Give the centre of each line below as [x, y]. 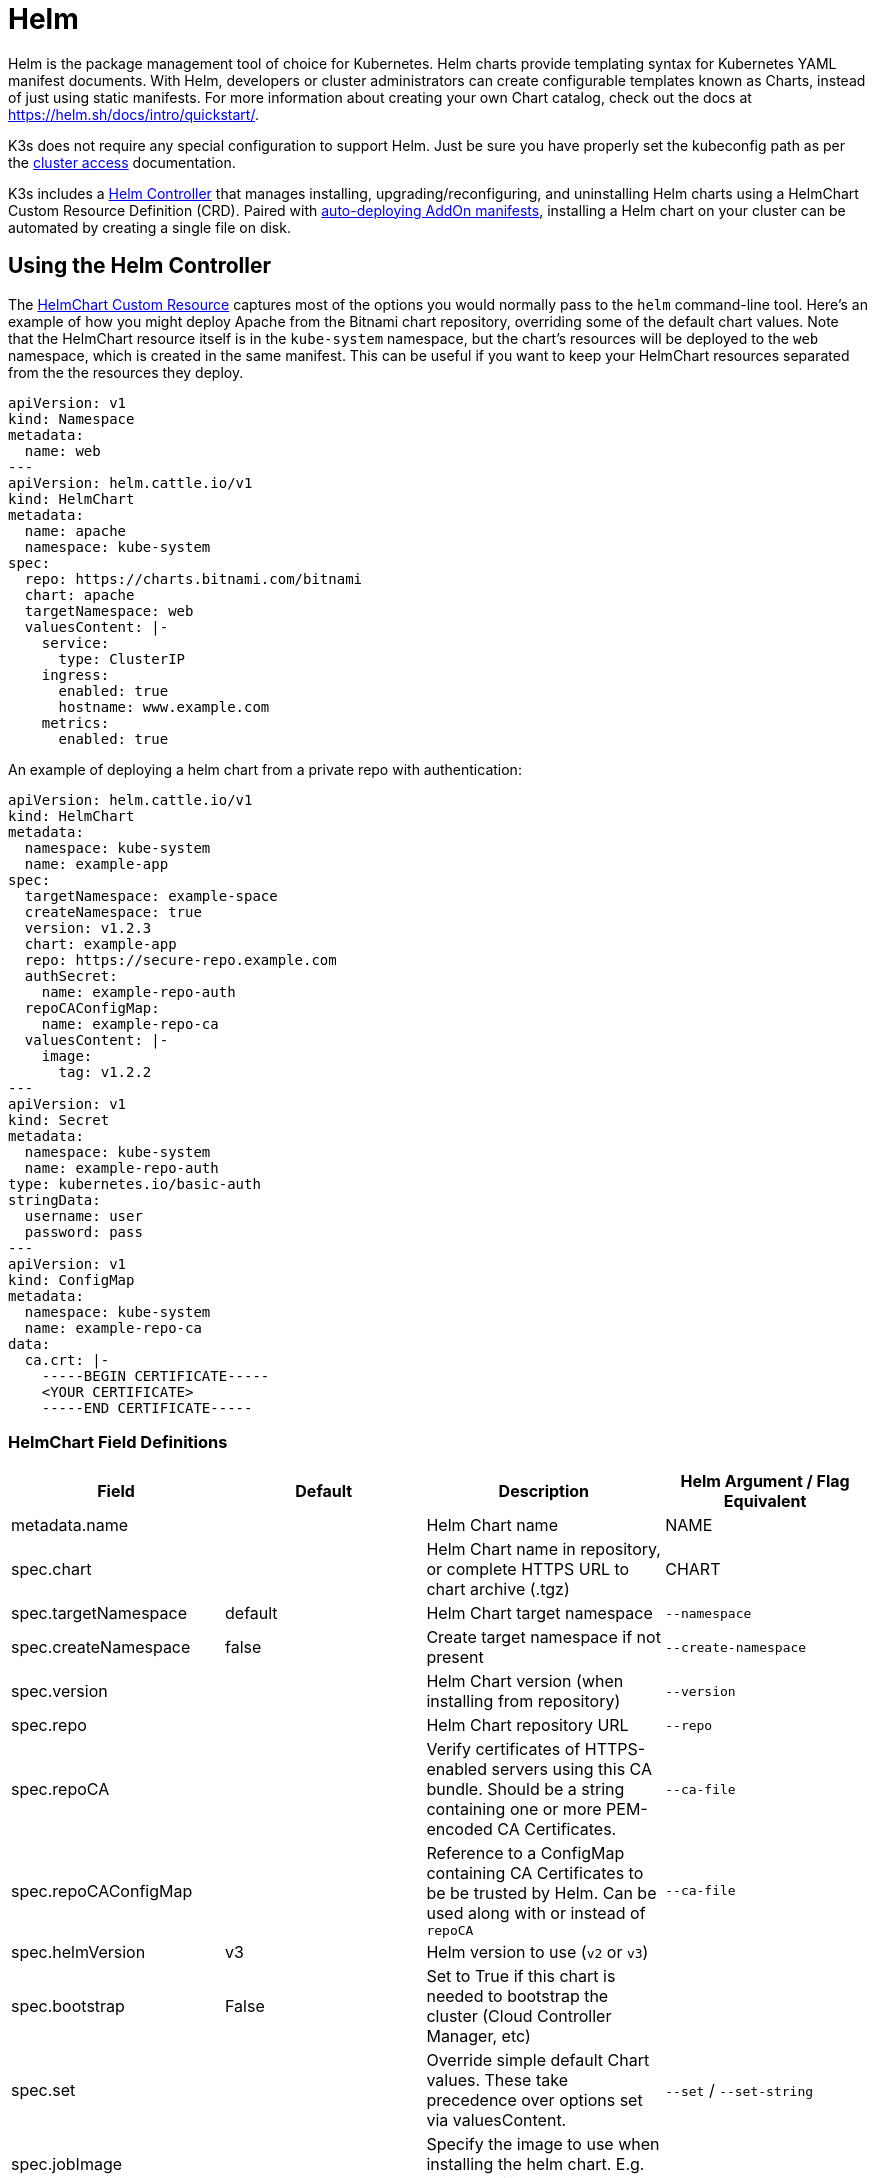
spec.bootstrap [68, 2006]
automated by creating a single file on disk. [149, 227]
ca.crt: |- [67, 1359]
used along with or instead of [536, 1913]
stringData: [54, 1199]
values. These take [497, 2080]
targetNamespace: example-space [151, 895]
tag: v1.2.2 [105, 1071]
